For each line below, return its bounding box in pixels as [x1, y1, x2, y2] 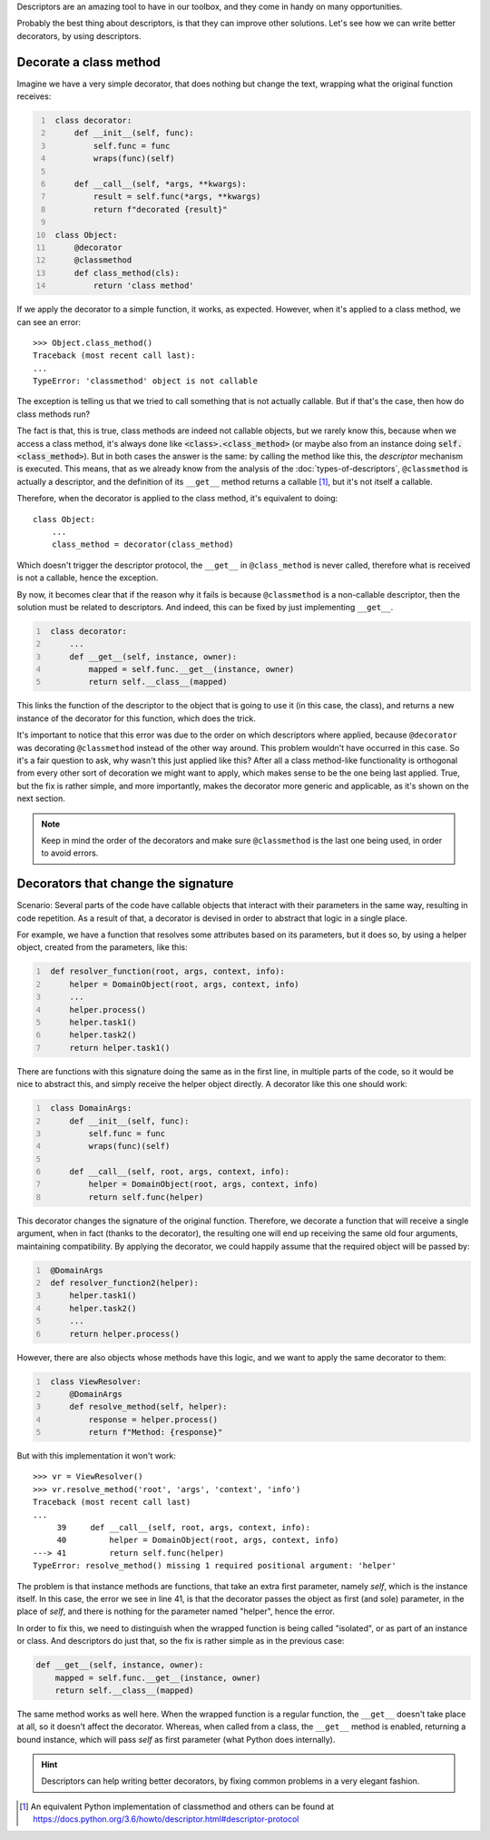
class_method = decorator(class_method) [51, 539, 235, 549]
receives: [16, 91, 52, 102]
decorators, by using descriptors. [16, 30, 142, 41]
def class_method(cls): [73, 268, 181, 278]
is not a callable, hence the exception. [16, 572, 159, 583]
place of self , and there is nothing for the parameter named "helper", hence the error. [16, 1606, 336, 1617]
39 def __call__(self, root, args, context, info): [56, 1522, 310, 1533]
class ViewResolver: [50, 1376, 142, 1387]
